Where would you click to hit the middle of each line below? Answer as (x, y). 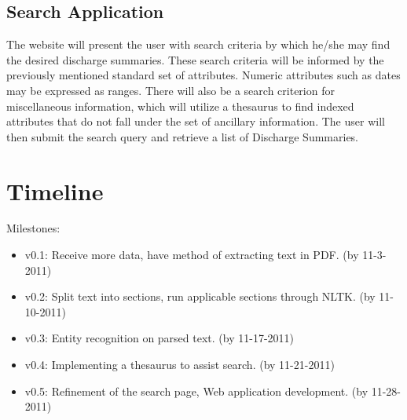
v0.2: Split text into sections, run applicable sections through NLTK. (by (200, 296)
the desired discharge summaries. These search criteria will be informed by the (195, 59)
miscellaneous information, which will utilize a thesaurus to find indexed (180, 106)
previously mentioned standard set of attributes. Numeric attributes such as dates (203, 75)
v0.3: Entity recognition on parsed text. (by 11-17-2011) (159, 338)
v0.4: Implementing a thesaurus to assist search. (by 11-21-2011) (180, 365)
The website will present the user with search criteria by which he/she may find (198, 44)
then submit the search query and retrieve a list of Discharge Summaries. (183, 136)
